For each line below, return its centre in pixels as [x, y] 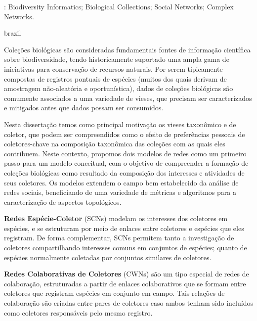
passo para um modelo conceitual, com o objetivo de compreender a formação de [126, 163]
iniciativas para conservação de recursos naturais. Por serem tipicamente [113, 69]
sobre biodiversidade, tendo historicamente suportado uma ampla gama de [117, 59]
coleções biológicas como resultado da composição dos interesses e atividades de [124, 172]
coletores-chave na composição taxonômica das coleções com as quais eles [115, 144]
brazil [13, 33]
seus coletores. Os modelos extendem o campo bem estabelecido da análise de [121, 182]
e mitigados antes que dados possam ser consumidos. [84, 108]
